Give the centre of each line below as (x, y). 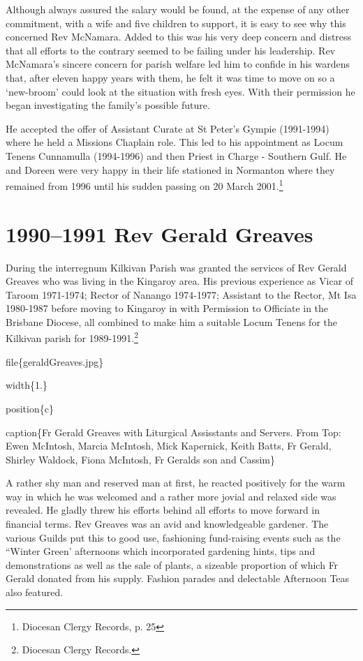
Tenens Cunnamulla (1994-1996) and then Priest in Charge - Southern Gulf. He (176, 155)
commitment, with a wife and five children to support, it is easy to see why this (176, 23)
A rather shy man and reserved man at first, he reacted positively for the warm (176, 483)
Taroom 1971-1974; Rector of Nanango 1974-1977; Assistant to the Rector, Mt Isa (181, 294)
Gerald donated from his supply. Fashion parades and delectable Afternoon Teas (178, 578)
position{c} (30, 408)
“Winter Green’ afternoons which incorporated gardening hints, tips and (161, 551)
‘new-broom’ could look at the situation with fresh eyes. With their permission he (180, 91)
